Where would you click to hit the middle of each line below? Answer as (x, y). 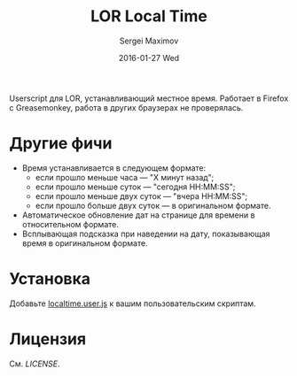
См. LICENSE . (35, 364)
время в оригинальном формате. (85, 243)
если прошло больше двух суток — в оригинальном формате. (153, 205)
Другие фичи (61, 144)
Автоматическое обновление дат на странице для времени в (138, 215)
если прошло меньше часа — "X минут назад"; (125, 177)
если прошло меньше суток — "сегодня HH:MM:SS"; (135, 187)
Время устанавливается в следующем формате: (114, 168)
